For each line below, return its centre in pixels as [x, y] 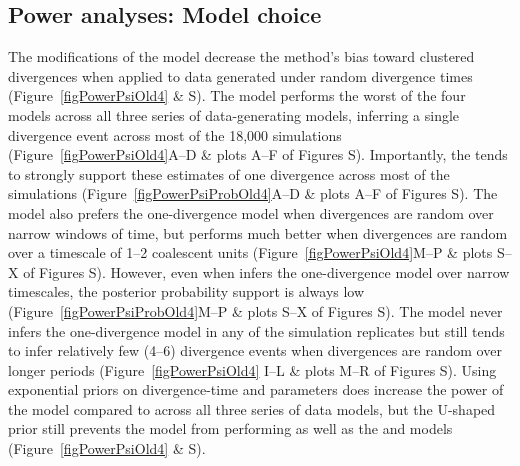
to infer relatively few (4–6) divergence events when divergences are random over [255, 350]
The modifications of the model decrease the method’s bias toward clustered [241, 56]
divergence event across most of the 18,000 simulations [175, 134]
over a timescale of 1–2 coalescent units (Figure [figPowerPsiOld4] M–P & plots [250, 252]
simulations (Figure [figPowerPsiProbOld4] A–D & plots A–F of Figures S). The [253, 193]
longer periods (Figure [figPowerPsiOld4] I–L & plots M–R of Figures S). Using [252, 369]
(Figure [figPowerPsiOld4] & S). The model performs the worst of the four [237, 95]
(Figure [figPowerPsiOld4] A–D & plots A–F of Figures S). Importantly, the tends [258, 154]
